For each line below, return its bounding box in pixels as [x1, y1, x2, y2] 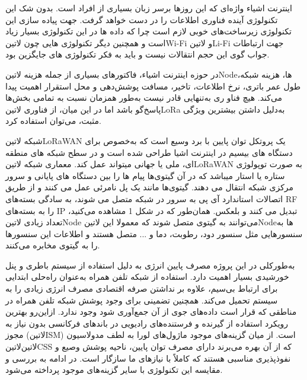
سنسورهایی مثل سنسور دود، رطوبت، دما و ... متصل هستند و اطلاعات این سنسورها [5, 227, 303, 240]
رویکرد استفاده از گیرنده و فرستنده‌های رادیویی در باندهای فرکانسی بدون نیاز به [5, 317, 289, 329]
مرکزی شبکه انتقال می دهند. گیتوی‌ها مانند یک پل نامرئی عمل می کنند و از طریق [5, 181, 294, 193]
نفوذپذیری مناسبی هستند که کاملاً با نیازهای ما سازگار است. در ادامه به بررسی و [5, 352, 291, 364]
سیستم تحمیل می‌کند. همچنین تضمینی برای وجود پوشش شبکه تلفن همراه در [5, 293, 278, 306]
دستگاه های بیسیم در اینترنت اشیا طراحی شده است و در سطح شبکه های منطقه [5, 146, 293, 158]
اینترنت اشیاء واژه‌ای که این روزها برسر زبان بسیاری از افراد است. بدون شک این [5, 2, 292, 14]
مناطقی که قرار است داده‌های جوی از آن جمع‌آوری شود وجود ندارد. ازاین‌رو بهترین [5, 305, 297, 318]
